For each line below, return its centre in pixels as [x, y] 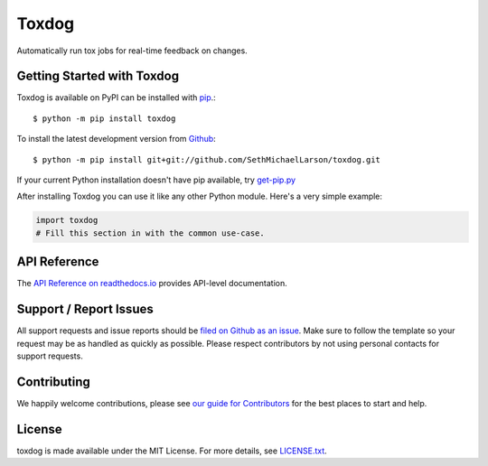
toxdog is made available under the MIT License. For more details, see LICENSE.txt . [172, 451]
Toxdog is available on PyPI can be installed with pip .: [116, 98]
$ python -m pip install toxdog [104, 118]
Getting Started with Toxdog [98, 76]
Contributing [53, 382]
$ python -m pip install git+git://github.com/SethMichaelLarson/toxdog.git [207, 159]
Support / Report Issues [85, 309]
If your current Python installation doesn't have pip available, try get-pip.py [156, 180]
